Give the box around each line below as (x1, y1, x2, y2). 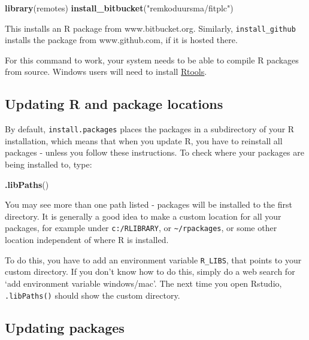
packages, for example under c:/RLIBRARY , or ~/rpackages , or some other (5, 221, 277, 234)
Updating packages (5, 318, 125, 336)
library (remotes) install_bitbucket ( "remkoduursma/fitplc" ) (5, 2, 234, 14)
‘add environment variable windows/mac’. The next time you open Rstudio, (5, 277, 282, 289)
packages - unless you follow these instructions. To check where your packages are (5, 146, 304, 159)
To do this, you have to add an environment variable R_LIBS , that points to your (5, 253, 302, 266)
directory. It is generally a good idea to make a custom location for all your (5, 210, 281, 222)
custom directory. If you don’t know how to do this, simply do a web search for (5, 265, 295, 278)
